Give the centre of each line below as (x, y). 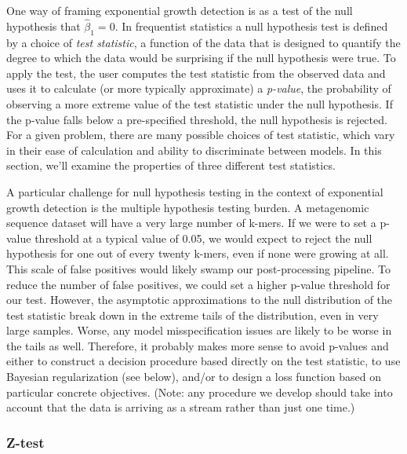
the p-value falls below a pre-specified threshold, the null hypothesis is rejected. (197, 119)
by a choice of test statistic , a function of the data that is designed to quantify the (203, 42)
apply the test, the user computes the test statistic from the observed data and (196, 73)
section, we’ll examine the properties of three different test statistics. (171, 165)
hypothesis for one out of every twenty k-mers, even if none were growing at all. (198, 253)
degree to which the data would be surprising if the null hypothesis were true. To (201, 58)
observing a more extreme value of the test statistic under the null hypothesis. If (200, 103)
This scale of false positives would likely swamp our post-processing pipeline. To (198, 268)
